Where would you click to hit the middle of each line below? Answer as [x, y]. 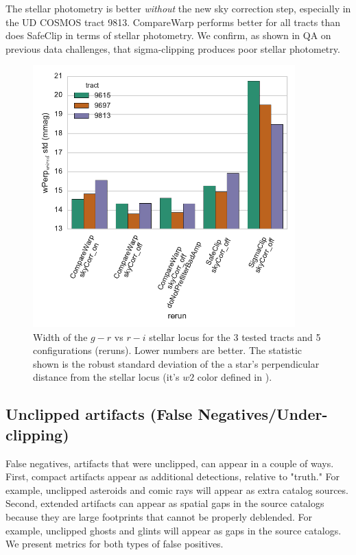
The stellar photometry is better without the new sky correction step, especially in [178, 8]
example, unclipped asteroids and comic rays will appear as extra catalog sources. [177, 489]
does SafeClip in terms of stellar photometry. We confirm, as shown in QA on [168, 35]
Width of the [60, 336]
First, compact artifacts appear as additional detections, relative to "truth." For [173, 476]
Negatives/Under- [263, 414]
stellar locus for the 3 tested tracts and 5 [235, 336]
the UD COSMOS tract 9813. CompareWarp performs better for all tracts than [173, 22]
